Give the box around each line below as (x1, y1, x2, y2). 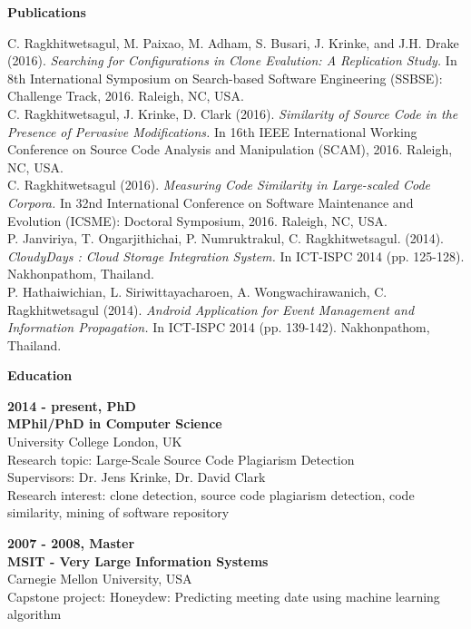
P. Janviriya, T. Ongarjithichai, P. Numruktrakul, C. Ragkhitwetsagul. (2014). (7, 229, 444, 248)
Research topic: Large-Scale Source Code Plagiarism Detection (7, 449, 355, 468)
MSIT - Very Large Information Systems (7, 551, 269, 570)
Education (7, 366, 73, 385)
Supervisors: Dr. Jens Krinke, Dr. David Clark (7, 467, 266, 486)
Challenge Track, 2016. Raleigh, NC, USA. (7, 86, 244, 105)
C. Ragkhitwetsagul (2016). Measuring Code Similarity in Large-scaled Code (7, 175, 430, 194)
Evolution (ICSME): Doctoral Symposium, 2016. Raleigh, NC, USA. (7, 211, 388, 230)
